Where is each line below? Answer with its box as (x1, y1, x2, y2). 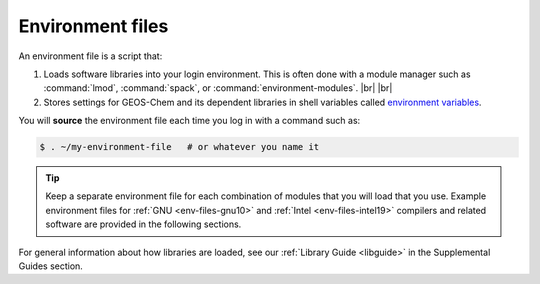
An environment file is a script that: (18, 50, 163, 62)
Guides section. (18, 260, 84, 272)
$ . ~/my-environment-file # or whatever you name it (39, 141, 320, 153)
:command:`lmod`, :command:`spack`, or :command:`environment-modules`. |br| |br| (43, 82, 393, 94)
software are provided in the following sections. (45, 218, 242, 230)
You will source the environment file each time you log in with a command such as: (18, 115, 361, 127)
